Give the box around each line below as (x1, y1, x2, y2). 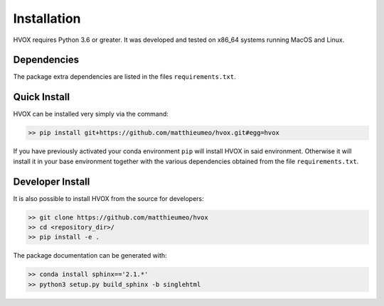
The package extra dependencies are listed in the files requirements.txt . (13, 72, 236, 81)
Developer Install (13, 175, 90, 187)
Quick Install (13, 91, 70, 103)
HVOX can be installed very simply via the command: (13, 110, 169, 119)
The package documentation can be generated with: (13, 251, 167, 260)
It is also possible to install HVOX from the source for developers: (13, 194, 204, 202)
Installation (13, 11, 81, 26)
